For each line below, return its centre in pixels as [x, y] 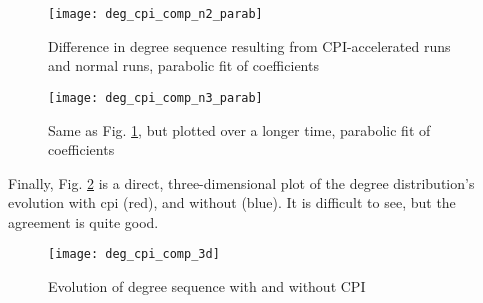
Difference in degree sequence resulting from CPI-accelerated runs [249, 45]
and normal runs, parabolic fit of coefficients [183, 65]
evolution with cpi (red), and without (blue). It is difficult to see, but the [232, 202]
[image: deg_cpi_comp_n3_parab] [155, 97]
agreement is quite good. [83, 221]
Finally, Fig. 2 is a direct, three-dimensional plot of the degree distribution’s [241, 182]
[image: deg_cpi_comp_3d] [134, 254]
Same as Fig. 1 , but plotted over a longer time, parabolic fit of [239, 129]
